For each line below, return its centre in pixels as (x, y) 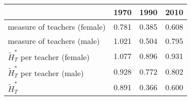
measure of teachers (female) (57, 27)
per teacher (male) (52, 73)
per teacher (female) (55, 57)
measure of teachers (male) (54, 41)
